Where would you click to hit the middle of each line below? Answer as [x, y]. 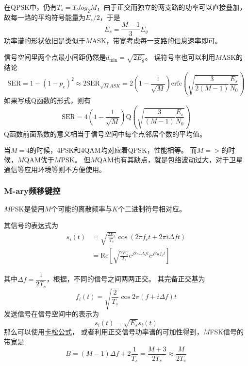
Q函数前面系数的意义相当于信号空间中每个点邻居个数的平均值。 [105, 133]
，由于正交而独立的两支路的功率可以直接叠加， [172, 7]
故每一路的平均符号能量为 [45, 17]
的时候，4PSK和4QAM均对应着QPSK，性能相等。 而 [113, 150]
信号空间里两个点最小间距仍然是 [55, 57]
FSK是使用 [27, 209]
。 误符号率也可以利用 [180, 57]
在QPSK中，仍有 [31, 7]
